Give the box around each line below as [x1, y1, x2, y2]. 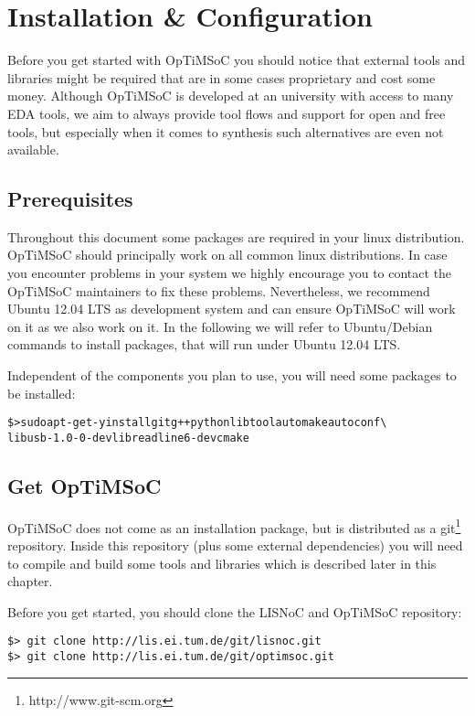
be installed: [7, 383, 76, 402]
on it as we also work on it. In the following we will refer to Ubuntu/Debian [7, 316, 433, 336]
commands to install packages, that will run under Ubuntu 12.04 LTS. [7, 335, 401, 354]
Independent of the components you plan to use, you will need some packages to [7, 366, 457, 385]
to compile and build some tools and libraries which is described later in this [7, 553, 437, 572]
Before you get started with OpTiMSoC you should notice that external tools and [7, 50, 466, 69]
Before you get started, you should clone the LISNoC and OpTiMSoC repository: [7, 602, 462, 621]
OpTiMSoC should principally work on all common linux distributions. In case [7, 245, 448, 264]
